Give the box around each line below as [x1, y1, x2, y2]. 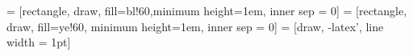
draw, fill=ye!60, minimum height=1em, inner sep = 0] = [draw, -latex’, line [6, 18, 384, 34]
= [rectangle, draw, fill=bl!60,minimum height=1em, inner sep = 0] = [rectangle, [6, 2, 407, 18]
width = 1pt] [6, 34, 71, 50]
